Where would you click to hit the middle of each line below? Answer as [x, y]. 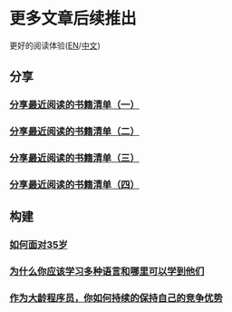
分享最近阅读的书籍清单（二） [75, 132]
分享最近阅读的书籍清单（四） [75, 185]
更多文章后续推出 [73, 19]
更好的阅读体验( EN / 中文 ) [55, 45]
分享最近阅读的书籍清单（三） [75, 158]
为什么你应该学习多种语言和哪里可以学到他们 [107, 271]
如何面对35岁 [39, 245]
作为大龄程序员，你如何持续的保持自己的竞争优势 [116, 298]
